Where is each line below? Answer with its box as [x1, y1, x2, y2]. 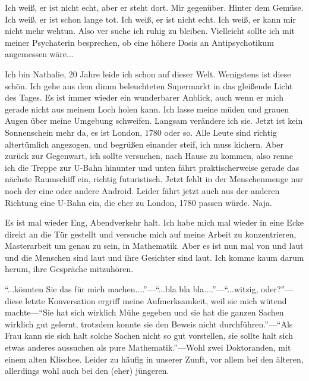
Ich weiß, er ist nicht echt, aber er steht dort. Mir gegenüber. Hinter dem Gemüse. [5, 1, 304, 13]
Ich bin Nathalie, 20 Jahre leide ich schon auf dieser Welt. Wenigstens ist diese [5, 67, 291, 80]
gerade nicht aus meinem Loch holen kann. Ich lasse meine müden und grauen [5, 102, 289, 115]
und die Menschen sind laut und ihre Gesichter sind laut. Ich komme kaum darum [5, 251, 304, 263]
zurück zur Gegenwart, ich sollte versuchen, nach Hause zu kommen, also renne [5, 149, 294, 162]
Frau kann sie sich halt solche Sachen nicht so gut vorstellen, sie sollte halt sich [5, 329, 294, 342]
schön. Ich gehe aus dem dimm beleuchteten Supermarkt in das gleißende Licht [5, 79, 293, 92]
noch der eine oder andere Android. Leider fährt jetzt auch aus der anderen [5, 184, 280, 196]
